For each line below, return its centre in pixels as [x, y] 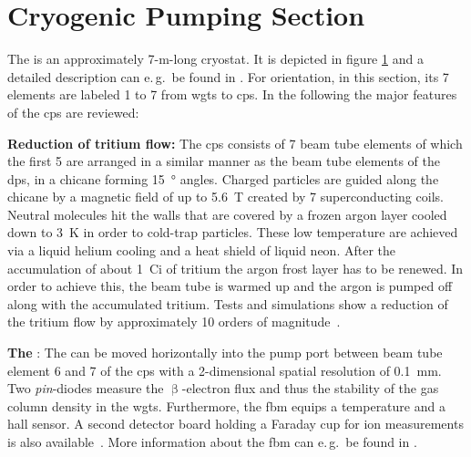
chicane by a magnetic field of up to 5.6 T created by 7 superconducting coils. [225, 197]
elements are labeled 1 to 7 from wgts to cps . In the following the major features [232, 94]
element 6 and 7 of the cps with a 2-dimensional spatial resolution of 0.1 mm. [225, 370]
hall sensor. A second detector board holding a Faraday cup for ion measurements [235, 424]
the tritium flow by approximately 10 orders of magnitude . [174, 322]
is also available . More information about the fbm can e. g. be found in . [212, 441]
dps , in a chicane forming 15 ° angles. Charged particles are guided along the [223, 178]
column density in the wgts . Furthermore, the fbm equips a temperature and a [226, 405]
